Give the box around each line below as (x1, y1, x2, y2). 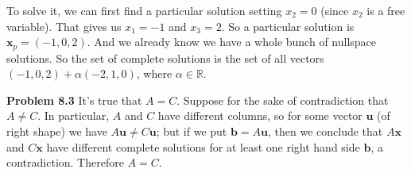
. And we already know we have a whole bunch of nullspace (87, 33, 377, 50)
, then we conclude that (268, 123, 383, 140)
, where (136, 65, 173, 82)
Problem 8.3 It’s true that (6, 91, 142, 108)
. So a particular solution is (221, 17, 355, 34)
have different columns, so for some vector (157, 107, 363, 124)
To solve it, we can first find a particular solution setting (6, 2, 282, 18)
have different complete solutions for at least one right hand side (46, 138, 360, 155)
